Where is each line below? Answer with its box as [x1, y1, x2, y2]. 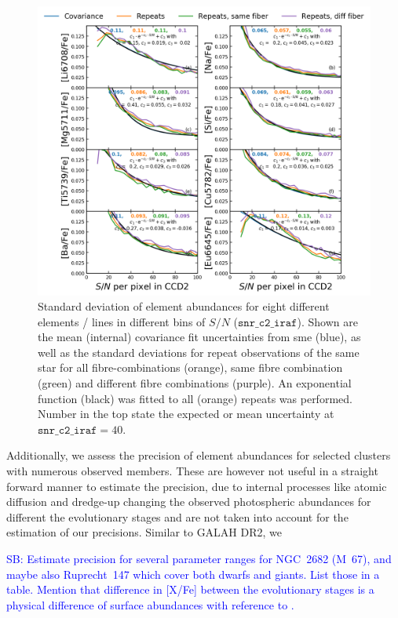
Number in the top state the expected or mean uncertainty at [38, 405, 334, 422]
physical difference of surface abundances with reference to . [6, 596, 294, 613]
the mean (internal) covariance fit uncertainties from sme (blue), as [38, 329, 361, 345]
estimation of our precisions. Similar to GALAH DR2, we [6, 524, 283, 540]
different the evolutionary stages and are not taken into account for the [6, 508, 349, 525]
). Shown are [297, 313, 358, 329]
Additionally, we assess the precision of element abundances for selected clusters [6, 447, 391, 463]
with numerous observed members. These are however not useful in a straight [6, 463, 378, 479]
